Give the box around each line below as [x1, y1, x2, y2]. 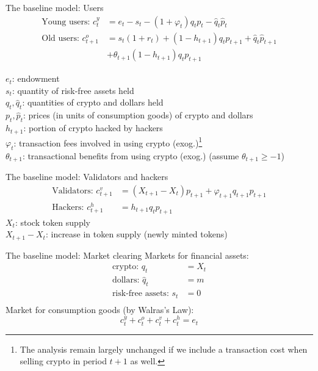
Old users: [42, 34, 79, 43]
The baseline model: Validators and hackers [5, 170, 168, 183]
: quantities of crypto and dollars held [22, 96, 164, 109]
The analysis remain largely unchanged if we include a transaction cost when [20, 342, 308, 355]
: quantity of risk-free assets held [12, 84, 134, 96]
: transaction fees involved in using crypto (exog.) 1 [13, 134, 203, 149]
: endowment [12, 72, 60, 85]
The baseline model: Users [5, 1, 104, 13]
